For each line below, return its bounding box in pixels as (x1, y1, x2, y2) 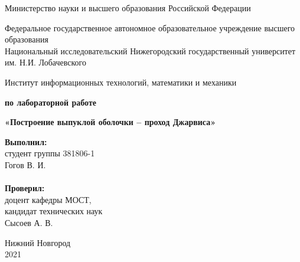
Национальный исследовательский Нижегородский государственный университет (5, 44, 296, 57)
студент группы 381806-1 (5, 147, 95, 159)
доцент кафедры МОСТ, (5, 193, 92, 205)
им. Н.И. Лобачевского (5, 56, 86, 68)
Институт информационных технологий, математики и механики (5, 76, 237, 88)
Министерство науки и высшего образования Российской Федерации (5, 2, 251, 14)
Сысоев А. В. (5, 216, 53, 228)
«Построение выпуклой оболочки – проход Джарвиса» (5, 116, 216, 128)
